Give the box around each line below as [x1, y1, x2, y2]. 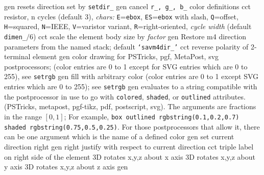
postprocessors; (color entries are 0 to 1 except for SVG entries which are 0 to [4, 61, 248, 71]
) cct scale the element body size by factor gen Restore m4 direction [33, 31, 247, 41]
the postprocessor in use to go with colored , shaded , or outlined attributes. [4, 91, 246, 102]
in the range [4, 111, 42, 122]
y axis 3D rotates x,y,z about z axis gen [4, 161, 128, 172]
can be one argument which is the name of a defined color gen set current [4, 131, 234, 142]
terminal [4, 51, 31, 62]
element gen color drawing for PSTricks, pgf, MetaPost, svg [33, 51, 219, 62]
